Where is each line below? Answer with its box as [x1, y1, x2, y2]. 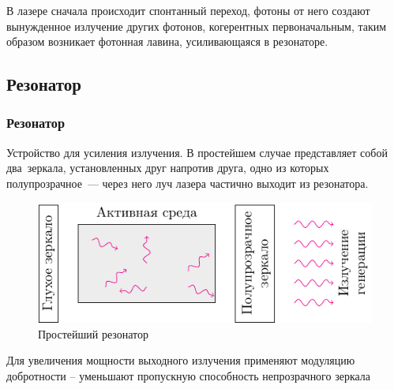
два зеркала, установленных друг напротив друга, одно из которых [6, 159, 329, 176]
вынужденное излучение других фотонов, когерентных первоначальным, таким [6, 17, 387, 34]
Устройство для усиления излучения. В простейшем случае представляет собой [6, 144, 388, 160]
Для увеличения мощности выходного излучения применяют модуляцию [6, 352, 355, 368]
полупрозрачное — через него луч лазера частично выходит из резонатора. [6, 174, 369, 191]
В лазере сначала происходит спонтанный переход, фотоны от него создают [6, 2, 370, 18]
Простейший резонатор [38, 325, 149, 342]
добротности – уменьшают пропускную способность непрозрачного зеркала [6, 367, 371, 383]
